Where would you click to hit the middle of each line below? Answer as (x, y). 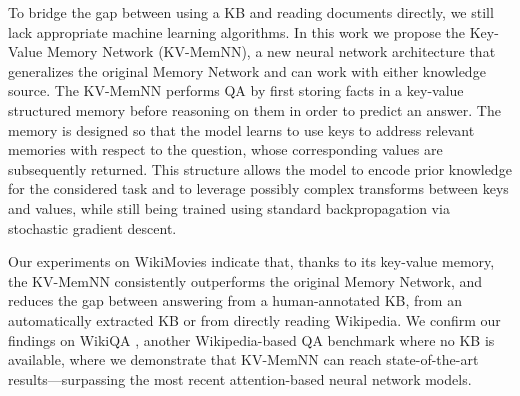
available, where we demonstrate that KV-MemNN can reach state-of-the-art (243, 359)
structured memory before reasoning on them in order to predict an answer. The (254, 109)
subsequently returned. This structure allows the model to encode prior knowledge (260, 168)
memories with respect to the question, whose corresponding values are (225, 149)
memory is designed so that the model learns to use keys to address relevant (241, 129)
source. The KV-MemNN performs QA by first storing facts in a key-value (236, 90)
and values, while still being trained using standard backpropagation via (229, 207)
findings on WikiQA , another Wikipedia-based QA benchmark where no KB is (251, 339)
